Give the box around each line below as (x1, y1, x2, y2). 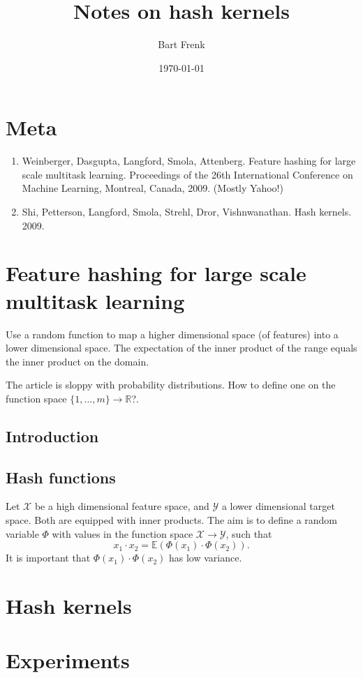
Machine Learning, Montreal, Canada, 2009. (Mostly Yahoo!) (22, 181, 283, 195)
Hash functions (6, 466, 116, 488)
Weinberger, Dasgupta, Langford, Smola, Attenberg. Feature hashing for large (22, 153, 356, 168)
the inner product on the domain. (6, 354, 149, 368)
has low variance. (168, 550, 242, 565)
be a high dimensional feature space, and (34, 499, 209, 513)
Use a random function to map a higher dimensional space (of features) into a (6, 326, 339, 341)
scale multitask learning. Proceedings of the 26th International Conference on (22, 167, 353, 181)
